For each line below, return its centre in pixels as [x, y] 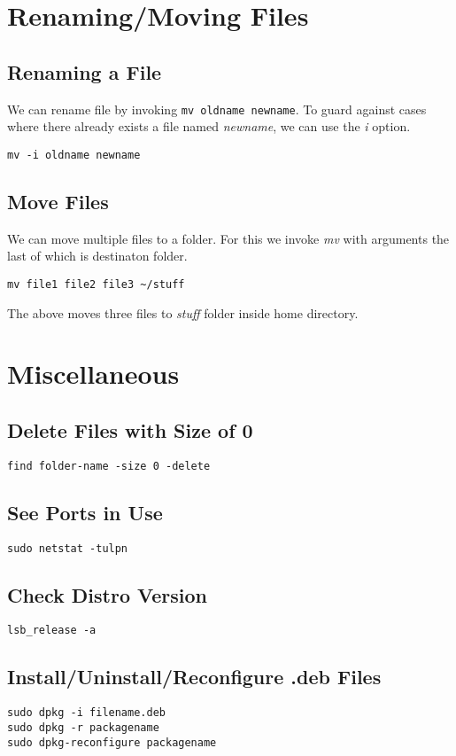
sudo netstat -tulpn [68, 548]
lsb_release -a [52, 631]
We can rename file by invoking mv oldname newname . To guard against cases [217, 109]
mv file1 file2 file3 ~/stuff [96, 284]
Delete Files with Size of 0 [130, 429]
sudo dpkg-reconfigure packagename [112, 742]
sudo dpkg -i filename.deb [86, 713]
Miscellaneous [93, 374]
